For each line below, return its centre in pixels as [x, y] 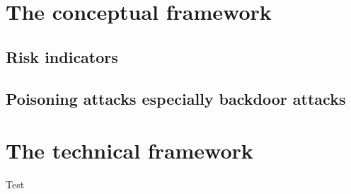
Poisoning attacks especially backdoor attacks [176, 98]
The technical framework [130, 150]
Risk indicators [62, 56]
